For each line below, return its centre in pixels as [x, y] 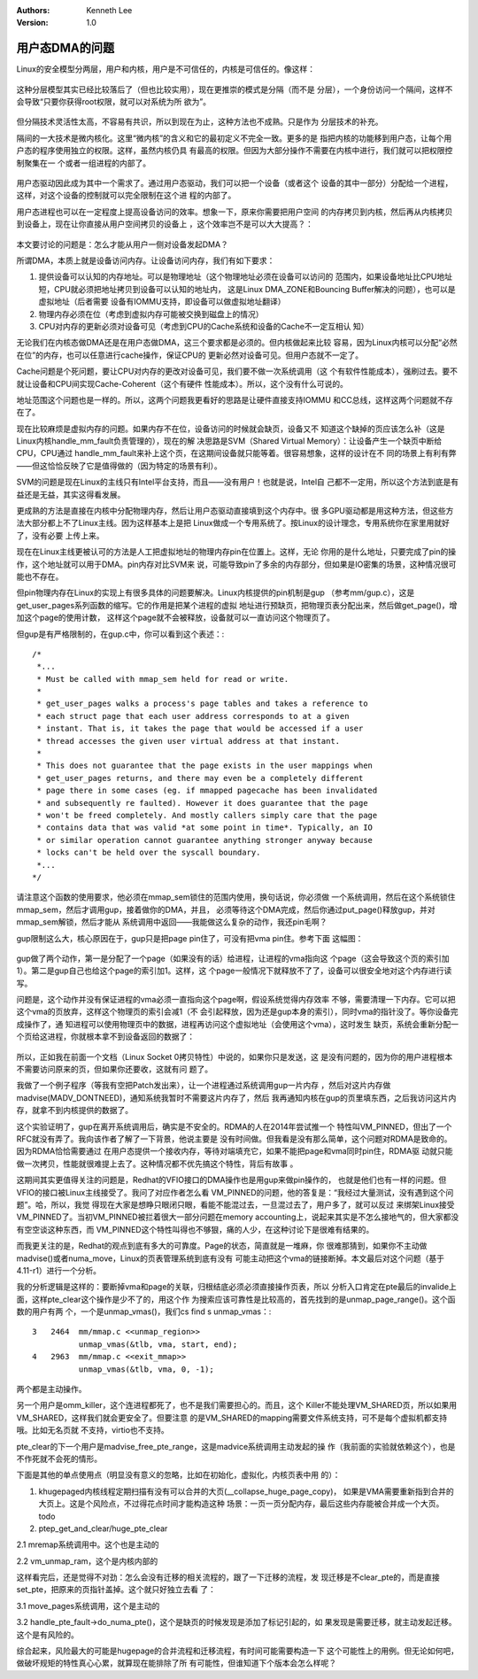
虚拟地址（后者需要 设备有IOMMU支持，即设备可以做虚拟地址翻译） [162, 302]
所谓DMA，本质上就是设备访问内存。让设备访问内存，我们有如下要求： [146, 260]
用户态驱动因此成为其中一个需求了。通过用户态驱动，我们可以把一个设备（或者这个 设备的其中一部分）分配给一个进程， [235, 183]
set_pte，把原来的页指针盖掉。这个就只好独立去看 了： [116, 1590]
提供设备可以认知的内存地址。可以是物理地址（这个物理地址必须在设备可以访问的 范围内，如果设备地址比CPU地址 [246, 277]
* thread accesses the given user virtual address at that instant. [189, 741]
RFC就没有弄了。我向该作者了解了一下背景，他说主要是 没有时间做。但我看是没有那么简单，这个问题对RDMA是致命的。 [234, 1139]
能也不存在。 [40, 576]
